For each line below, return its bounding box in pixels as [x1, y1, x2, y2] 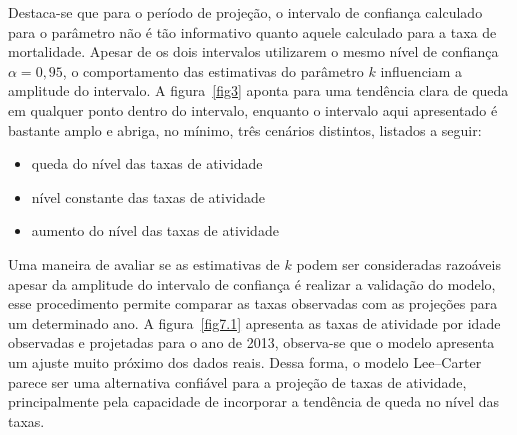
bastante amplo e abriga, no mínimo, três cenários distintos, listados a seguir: [8, 119, 482, 140]
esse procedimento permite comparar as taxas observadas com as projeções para [8, 293, 498, 314]
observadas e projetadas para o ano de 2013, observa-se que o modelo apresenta [8, 332, 495, 353]
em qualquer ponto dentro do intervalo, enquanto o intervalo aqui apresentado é [8, 99, 498, 120]
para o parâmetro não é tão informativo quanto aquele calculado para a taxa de [8, 21, 497, 42]
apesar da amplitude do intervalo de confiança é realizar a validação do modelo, [8, 273, 496, 294]
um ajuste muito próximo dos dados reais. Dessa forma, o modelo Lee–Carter [8, 351, 482, 372]
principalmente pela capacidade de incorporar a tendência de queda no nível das [8, 391, 500, 412]
